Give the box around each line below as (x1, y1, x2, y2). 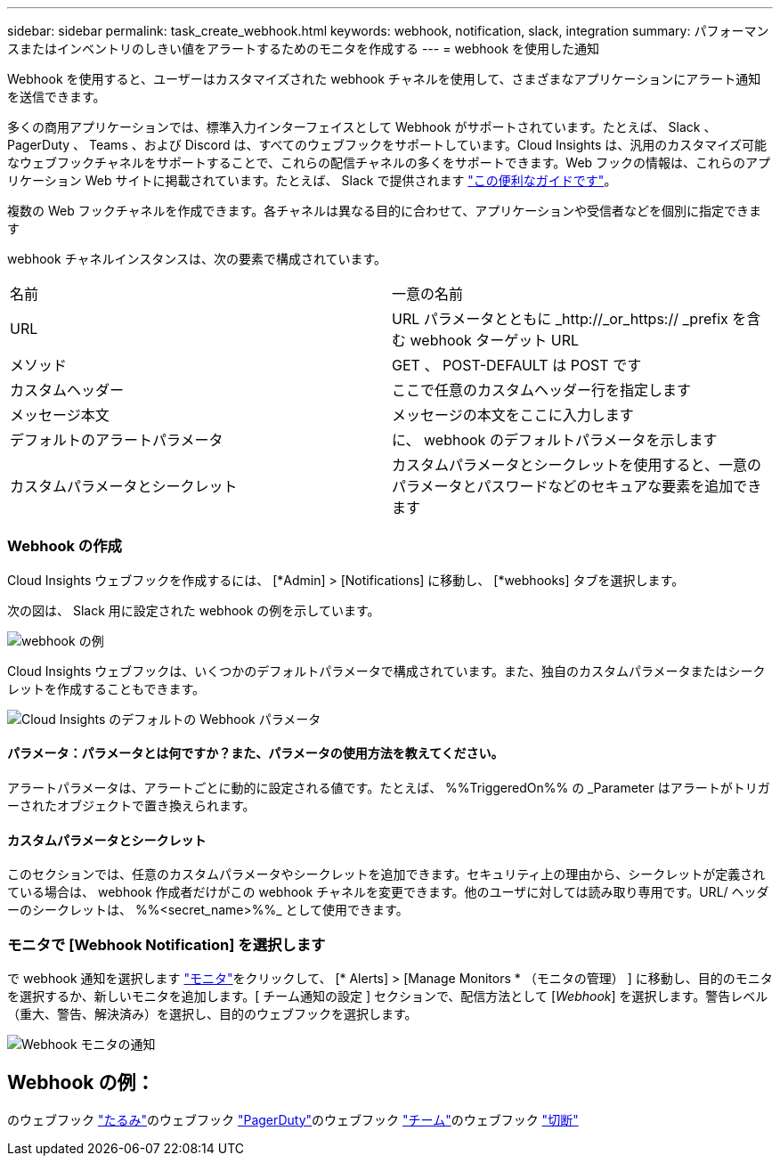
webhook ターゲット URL (410, 331, 580, 349)
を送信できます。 (7, 89, 106, 104)
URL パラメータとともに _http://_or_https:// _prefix (392, 310, 728, 328)
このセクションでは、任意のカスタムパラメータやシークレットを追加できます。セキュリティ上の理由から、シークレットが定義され (7, 866, 766, 882)
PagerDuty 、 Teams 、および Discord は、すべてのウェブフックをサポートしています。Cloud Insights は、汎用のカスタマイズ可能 (7, 137, 767, 152)
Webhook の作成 (7, 537, 122, 556)
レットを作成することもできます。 (7, 680, 206, 696)
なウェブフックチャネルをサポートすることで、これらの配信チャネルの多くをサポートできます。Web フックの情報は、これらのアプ (7, 155, 771, 170)
